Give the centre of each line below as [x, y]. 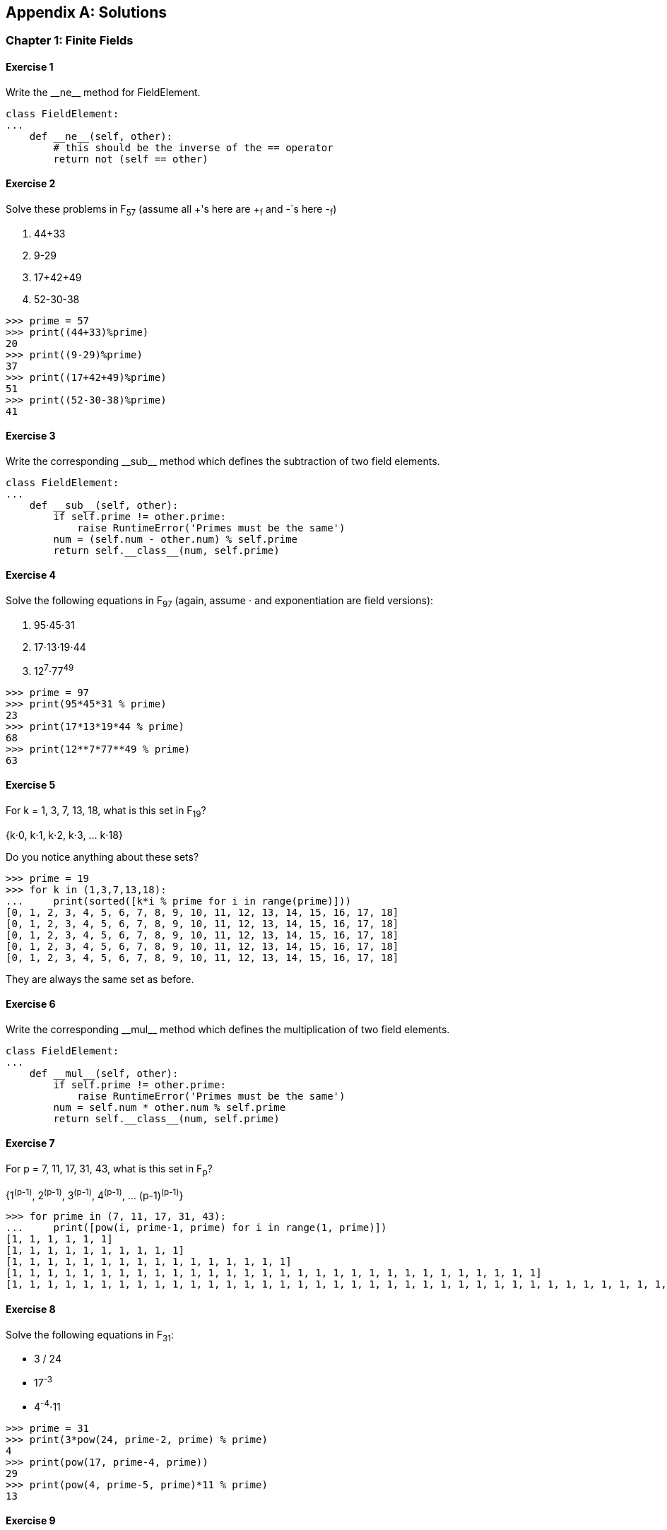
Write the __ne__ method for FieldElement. [103, 92]
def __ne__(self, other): [101, 136]
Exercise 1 [30, 67]
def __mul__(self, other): [104, 1073]
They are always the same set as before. [100, 979]
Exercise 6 [31, 1004]
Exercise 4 [31, 575]
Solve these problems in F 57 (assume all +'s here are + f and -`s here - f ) [171, 210]
